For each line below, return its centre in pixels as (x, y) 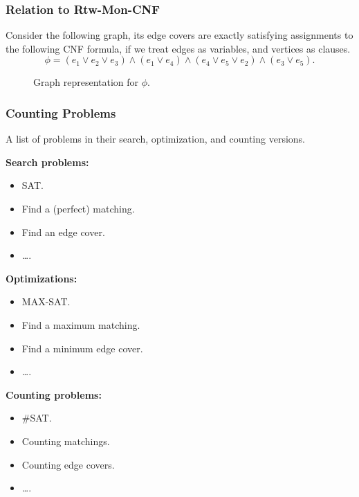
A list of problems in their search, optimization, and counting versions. (156, 139)
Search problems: (47, 162)
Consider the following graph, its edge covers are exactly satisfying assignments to (179, 35)
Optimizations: (42, 278)
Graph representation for (86, 82)
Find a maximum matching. (81, 324)
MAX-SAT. (46, 301)
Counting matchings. (66, 441)
